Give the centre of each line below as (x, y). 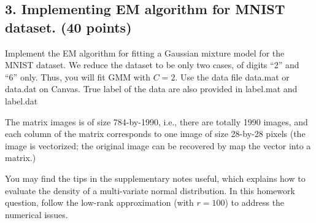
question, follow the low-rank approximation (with (99, 202)
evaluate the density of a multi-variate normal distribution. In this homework (150, 190)
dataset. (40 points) (68, 27)
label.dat (21, 100)
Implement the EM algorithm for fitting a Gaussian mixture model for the (145, 53)
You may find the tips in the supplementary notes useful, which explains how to (155, 178)
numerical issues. (37, 214)
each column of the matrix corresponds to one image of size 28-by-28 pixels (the (155, 134)
